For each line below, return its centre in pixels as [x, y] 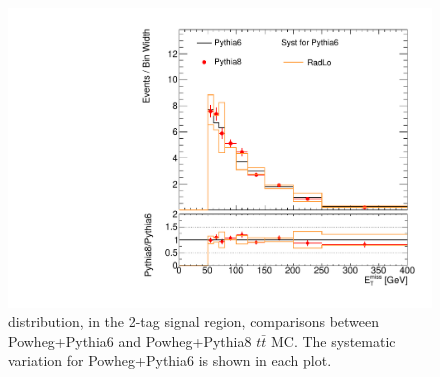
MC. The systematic [333, 340]
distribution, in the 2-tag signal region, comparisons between [194, 321]
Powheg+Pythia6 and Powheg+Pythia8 [130, 340]
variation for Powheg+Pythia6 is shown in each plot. [170, 360]
